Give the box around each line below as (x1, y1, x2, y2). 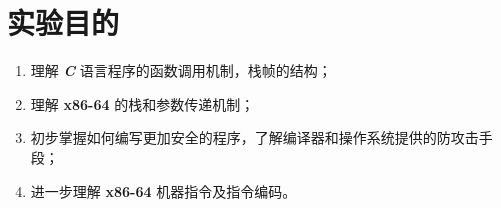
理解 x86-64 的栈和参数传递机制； (30, 93, 255, 114)
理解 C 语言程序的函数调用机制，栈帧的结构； (30, 60, 332, 81)
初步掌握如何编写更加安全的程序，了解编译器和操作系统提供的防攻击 (30, 127, 479, 148)
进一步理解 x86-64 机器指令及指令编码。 (30, 180, 297, 201)
